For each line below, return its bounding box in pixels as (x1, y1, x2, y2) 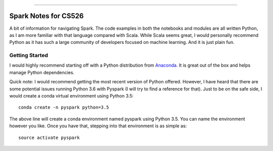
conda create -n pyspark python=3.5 (18, 105, 109, 111)
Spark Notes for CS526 (9, 12, 84, 20)
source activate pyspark (18, 134, 80, 140)
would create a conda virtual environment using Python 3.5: (9, 93, 134, 98)
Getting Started (9, 52, 48, 59)
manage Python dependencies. (9, 69, 75, 75)
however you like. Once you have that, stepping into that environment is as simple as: (9, 123, 187, 129)
